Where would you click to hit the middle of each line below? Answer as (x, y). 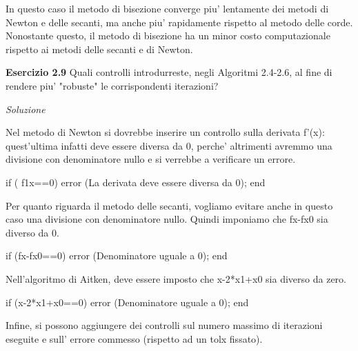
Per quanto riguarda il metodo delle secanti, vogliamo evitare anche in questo (169, 205)
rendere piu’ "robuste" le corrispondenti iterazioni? (112, 85)
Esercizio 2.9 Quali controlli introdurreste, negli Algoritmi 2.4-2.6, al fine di (169, 72)
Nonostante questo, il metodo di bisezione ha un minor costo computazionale (168, 36)
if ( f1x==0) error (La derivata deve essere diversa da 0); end (136, 182)
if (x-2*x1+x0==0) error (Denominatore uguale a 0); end (127, 302)
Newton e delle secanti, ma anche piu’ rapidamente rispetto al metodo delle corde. (179, 22)
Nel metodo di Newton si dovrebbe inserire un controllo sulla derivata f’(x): (165, 132)
